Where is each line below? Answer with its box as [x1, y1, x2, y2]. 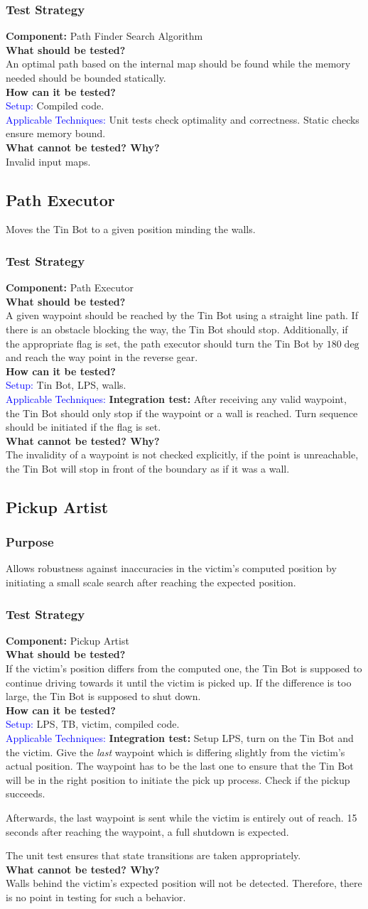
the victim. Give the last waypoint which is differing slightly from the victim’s [6, 744, 345, 759]
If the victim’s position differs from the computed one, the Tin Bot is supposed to [6, 661, 362, 676]
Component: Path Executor [6, 280, 134, 295]
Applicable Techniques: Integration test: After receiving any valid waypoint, [6, 391, 347, 406]
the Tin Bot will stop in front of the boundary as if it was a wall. [6, 461, 290, 475]
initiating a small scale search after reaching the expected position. [6, 575, 296, 590]
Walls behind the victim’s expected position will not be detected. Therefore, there [6, 876, 362, 891]
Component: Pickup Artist [6, 633, 129, 647]
